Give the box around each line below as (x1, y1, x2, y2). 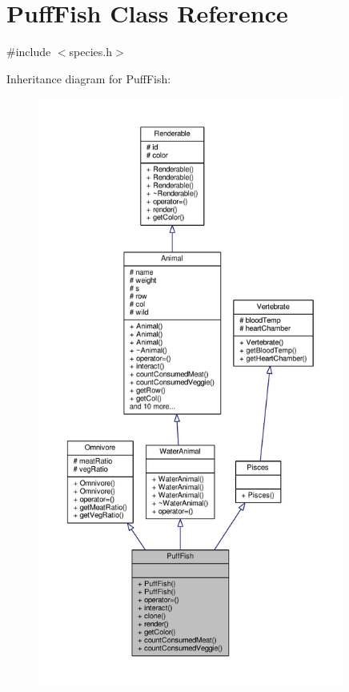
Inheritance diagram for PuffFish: (6, 70, 171, 86)
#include (6, 43, 51, 60)
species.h (69, 43, 112, 60)
